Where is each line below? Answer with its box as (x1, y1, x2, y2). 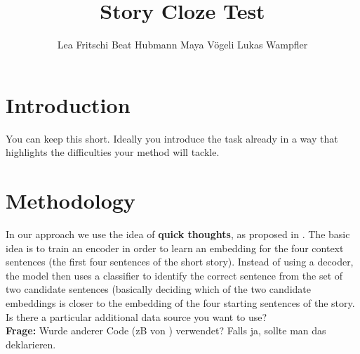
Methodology (6, 186, 135, 215)
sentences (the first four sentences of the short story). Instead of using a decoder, (6, 254, 354, 269)
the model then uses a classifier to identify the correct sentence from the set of (6, 268, 343, 282)
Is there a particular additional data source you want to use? (6, 309, 267, 324)
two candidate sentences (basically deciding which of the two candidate (6, 282, 311, 296)
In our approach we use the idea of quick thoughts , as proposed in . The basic (6, 226, 350, 241)
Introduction (6, 90, 131, 119)
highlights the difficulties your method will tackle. (6, 145, 220, 159)
